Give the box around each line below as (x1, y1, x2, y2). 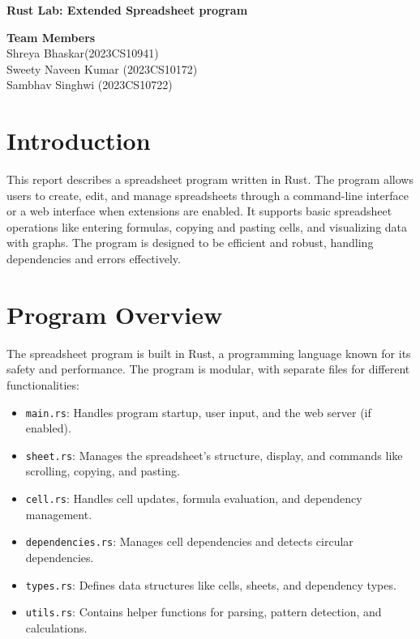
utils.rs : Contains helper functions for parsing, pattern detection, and (25, 603, 382, 620)
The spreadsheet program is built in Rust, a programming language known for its (6, 344, 411, 361)
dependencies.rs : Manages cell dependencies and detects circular (25, 533, 354, 550)
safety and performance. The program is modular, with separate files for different (6, 360, 410, 377)
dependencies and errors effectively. (6, 250, 181, 267)
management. (25, 505, 92, 522)
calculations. (25, 619, 88, 636)
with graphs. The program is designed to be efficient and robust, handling (6, 234, 374, 251)
